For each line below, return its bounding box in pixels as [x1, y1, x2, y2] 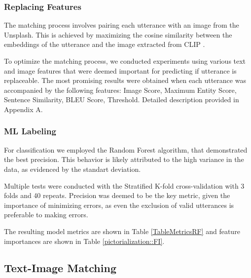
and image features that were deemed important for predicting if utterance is [4, 65, 237, 76]
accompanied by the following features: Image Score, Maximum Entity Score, [4, 84, 237, 95]
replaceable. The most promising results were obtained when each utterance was [4, 75, 246, 85]
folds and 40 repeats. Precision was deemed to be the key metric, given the [4, 190, 230, 200]
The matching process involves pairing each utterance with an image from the [4, 20, 239, 30]
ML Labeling [4, 125, 56, 137]
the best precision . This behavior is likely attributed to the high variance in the [4, 154, 244, 164]
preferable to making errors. [4, 209, 88, 220]
